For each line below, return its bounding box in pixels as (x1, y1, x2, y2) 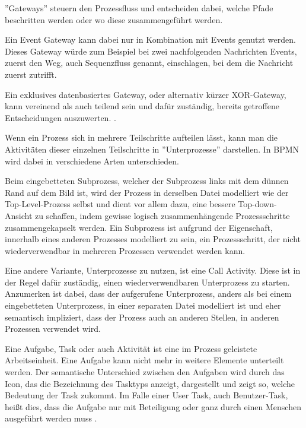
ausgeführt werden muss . (5, 412, 97, 424)
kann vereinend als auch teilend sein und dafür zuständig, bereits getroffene (5, 100, 279, 112)
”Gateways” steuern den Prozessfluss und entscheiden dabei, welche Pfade (5, 2, 273, 14)
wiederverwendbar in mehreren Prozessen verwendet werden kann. (5, 244, 246, 256)
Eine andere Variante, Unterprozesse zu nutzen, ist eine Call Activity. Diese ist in (5, 264, 301, 277)
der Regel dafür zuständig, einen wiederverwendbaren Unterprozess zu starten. (5, 275, 290, 288)
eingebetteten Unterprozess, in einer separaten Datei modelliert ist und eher (5, 299, 281, 312)
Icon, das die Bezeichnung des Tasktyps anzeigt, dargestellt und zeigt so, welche (5, 377, 295, 389)
